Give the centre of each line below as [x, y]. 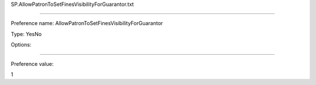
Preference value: [32, 63]
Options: [21, 45]
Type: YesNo [26, 34]
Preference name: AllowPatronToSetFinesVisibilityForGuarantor [87, 23]
